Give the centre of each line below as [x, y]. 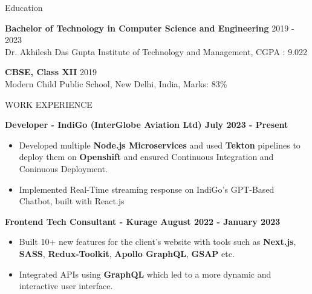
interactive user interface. [66, 286]
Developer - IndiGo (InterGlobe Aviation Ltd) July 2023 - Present [147, 125]
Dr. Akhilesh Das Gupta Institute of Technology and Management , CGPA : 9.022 [156, 51]
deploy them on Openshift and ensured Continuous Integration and [146, 157]
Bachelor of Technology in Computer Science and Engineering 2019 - [150, 28]
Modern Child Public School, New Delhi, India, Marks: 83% [116, 83]
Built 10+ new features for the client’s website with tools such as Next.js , [158, 242]
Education [24, 7]
